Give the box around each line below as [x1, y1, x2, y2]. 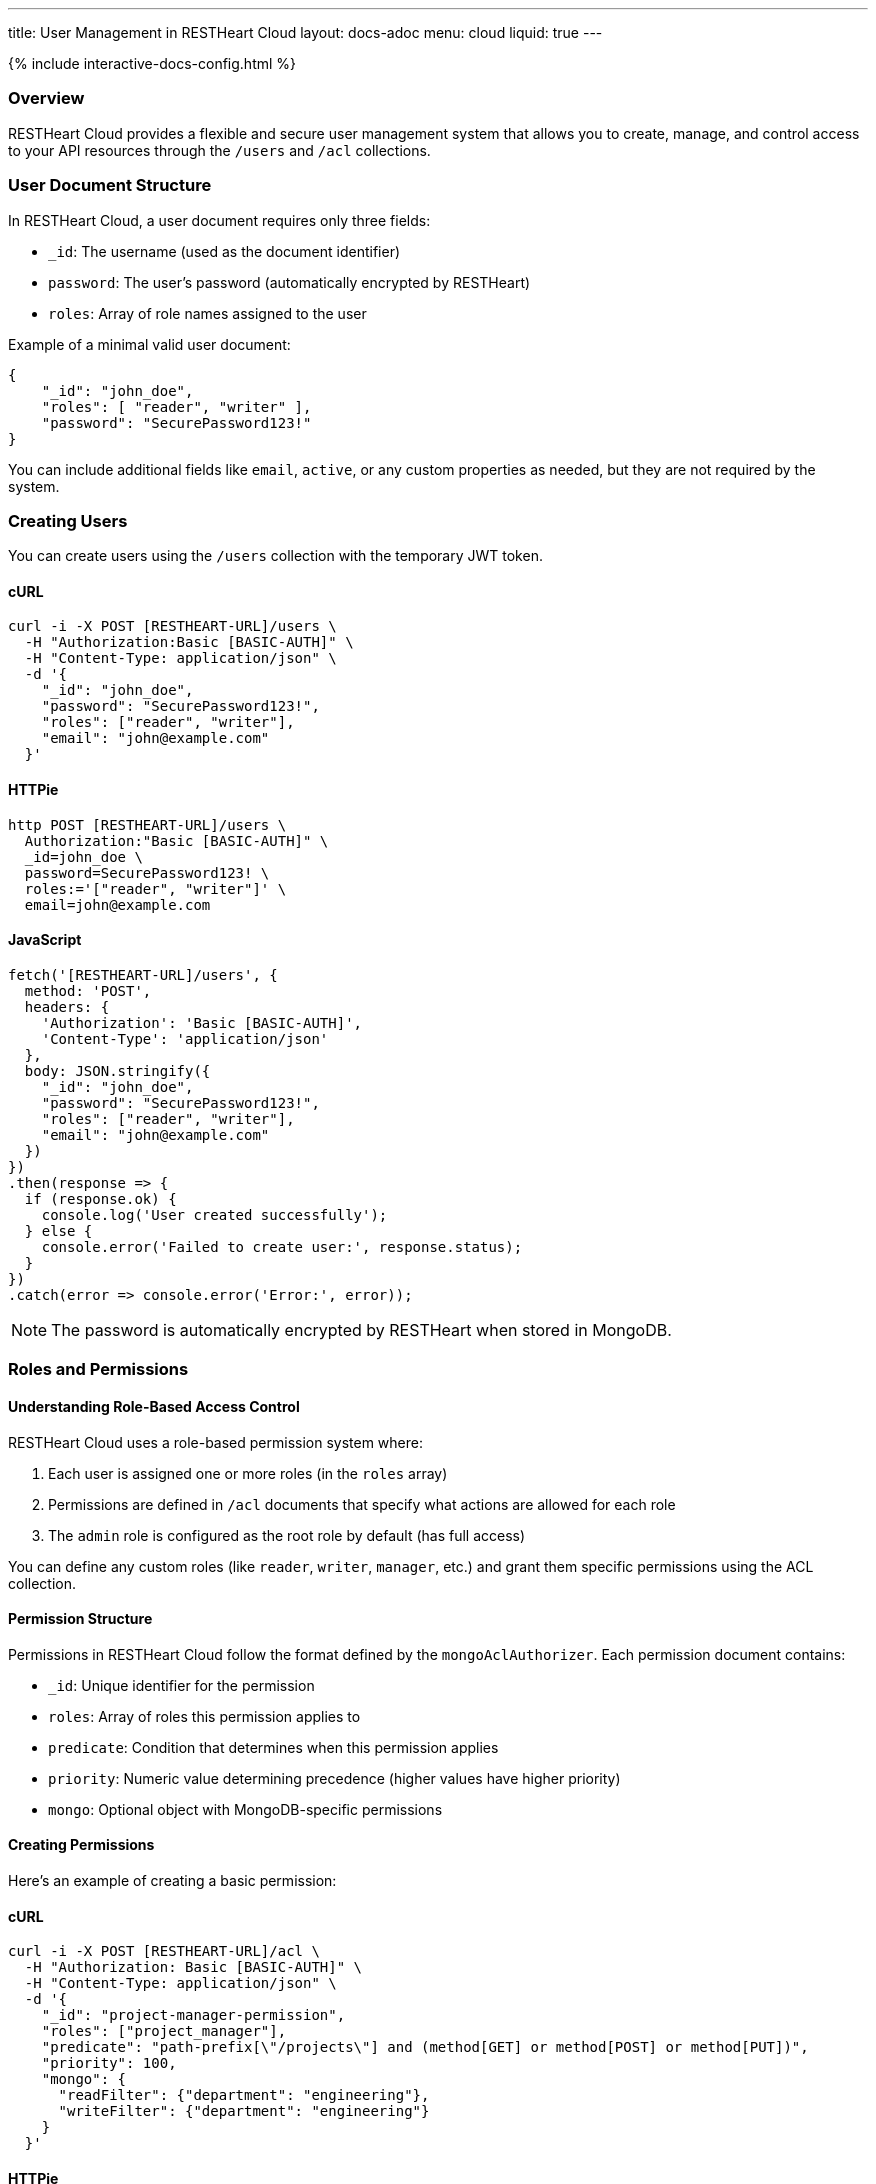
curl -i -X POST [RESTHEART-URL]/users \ [8, 618, 337, 635]
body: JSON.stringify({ [24, 1062, 211, 1079]
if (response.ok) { [24, 1190, 177, 1207]
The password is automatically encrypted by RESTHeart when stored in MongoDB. [51, 1319, 672, 1340]
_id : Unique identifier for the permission [48, 1676, 315, 1694]
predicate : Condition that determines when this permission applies [48, 1738, 499, 1756]
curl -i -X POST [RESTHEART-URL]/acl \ [8, 1943, 320, 1960]
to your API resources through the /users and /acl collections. [8, 141, 431, 159]
